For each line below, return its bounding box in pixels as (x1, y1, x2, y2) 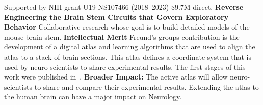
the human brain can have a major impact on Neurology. (4, 91, 182, 102)
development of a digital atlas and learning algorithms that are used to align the (4, 41, 255, 52)
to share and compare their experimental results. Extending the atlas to (34, 81, 259, 92)
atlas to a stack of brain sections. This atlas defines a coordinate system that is (4, 51, 251, 62)
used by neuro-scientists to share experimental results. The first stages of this (4, 61, 246, 72)
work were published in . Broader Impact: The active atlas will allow (4, 71, 228, 82)
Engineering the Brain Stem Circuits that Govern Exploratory (4, 11, 229, 22)
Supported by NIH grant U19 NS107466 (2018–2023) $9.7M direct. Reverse (4, 2, 244, 12)
